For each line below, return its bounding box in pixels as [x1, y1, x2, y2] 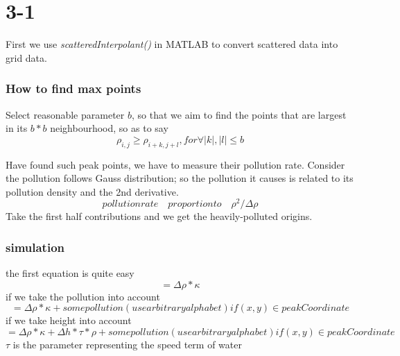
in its [6, 121, 28, 135]
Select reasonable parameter [6, 107, 125, 121]
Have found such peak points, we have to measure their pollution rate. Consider [6, 157, 345, 171]
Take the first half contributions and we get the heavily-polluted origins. [6, 209, 313, 223]
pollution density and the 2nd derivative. [6, 184, 179, 198]
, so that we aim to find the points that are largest [131, 107, 347, 121]
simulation [6, 238, 65, 255]
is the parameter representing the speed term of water [12, 337, 242, 351]
